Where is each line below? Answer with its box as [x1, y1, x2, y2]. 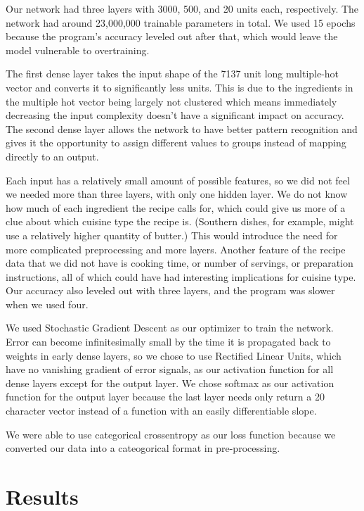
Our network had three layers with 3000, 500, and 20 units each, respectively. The [6, 1, 359, 15]
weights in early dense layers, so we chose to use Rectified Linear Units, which [6, 348, 342, 362]
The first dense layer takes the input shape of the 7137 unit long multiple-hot [6, 66, 339, 81]
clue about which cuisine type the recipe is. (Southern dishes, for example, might [6, 214, 354, 229]
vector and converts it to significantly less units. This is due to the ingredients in [6, 80, 353, 94]
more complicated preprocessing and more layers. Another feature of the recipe [6, 241, 346, 256]
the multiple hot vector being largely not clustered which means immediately [6, 94, 337, 108]
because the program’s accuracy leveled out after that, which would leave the [6, 29, 338, 44]
